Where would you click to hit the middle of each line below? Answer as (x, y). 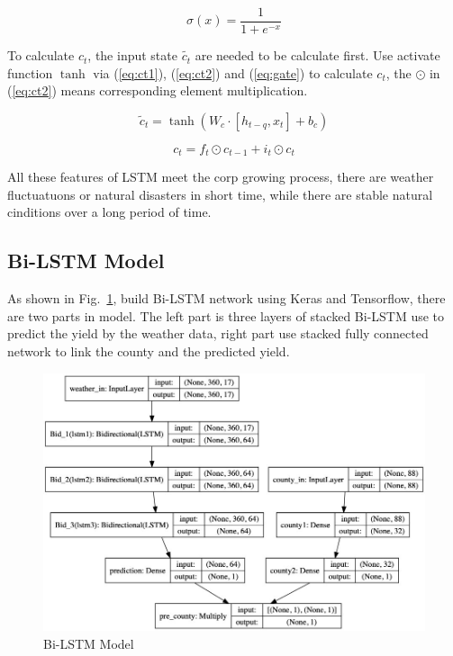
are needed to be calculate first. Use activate (317, 55)
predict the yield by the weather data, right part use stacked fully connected (218, 333)
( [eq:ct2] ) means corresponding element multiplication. (158, 90)
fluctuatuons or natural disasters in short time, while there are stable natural (220, 194)
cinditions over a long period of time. (109, 212)
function (30, 72)
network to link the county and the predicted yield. (149, 351)
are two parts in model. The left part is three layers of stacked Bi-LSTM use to (226, 315)
